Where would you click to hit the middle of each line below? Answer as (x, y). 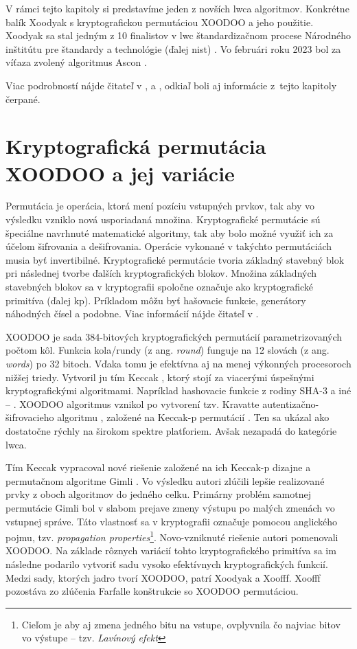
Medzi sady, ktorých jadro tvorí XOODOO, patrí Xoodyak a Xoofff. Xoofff (163, 577)
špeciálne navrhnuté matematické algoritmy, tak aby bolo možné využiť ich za (170, 232)
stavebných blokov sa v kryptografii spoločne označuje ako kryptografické (160, 287)
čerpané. (23, 99)
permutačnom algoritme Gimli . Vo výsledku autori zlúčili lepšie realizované (165, 480)
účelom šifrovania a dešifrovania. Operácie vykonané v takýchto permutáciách (169, 246)
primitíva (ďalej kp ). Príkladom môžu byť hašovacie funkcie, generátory (156, 300)
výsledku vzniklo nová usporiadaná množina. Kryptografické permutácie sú (163, 219)
